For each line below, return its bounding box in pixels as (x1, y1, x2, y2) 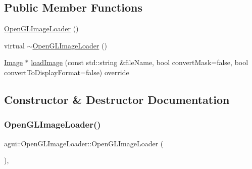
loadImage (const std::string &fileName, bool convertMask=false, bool (31, 57, 248, 68)
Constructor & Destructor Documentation (4, 91, 230, 107)
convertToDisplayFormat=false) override (4, 67, 129, 77)
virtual (4, 40, 25, 50)
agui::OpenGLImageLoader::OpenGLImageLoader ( (4, 138, 164, 148)
